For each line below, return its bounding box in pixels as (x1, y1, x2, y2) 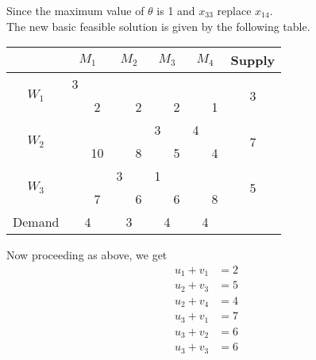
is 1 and (156, 2, 195, 18)
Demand (13, 213, 60, 232)
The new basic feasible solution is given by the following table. (6, 17, 310, 34)
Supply (230, 51, 276, 70)
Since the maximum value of (6, 2, 145, 18)
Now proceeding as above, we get (6, 247, 168, 263)
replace (217, 2, 252, 18)
